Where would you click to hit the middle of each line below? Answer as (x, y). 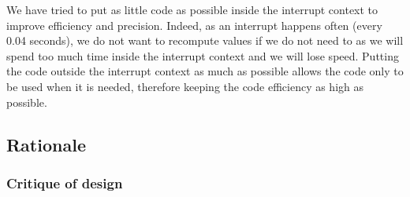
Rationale (46, 144)
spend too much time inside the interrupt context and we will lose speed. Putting (203, 55)
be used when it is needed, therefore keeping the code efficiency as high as (185, 86)
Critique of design (65, 182)
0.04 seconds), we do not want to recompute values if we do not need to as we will (205, 40)
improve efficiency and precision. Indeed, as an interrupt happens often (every (194, 25)
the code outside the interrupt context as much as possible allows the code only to (205, 71)
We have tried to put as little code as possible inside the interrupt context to (192, 9)
